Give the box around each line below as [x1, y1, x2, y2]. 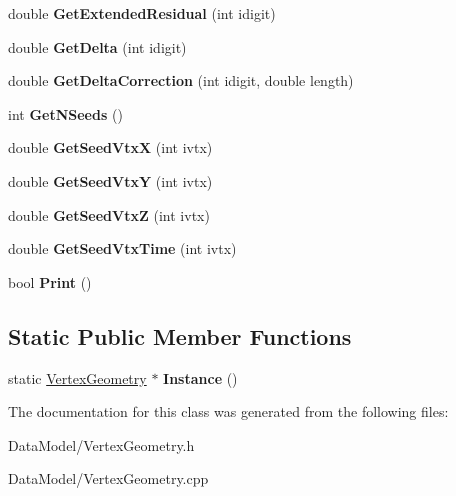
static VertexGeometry [8, 367, 147, 388]
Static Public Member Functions [8, 320, 352, 351]
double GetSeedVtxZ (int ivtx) [8, 204, 210, 225]
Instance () [163, 367, 238, 388]
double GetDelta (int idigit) [8, 36, 187, 57]
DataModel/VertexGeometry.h [8, 434, 195, 455]
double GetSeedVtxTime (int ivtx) [8, 238, 237, 259]
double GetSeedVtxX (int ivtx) [8, 137, 213, 158]
